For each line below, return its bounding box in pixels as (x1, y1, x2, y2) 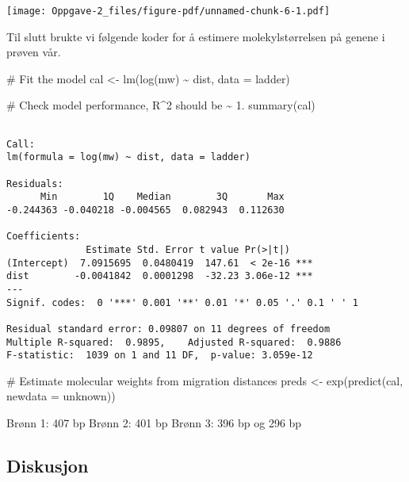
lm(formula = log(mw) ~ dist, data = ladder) (6, 151, 250, 163)
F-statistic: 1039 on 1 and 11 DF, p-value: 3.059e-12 (6, 350, 313, 361)
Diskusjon (6, 453, 89, 478)
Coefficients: (6, 231, 81, 243)
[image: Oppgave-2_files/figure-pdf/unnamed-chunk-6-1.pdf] (6, 6, 331, 17)
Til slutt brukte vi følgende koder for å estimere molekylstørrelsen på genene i (6, 28, 385, 44)
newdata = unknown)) (6, 388, 116, 404)
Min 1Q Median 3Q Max (40, 191, 285, 203)
